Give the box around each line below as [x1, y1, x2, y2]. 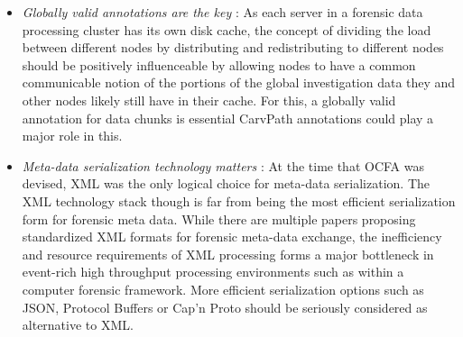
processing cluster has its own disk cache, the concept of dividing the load [22, 20, 431, 39]
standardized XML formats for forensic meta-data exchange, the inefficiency [22, 227, 442, 246]
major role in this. [22, 126, 123, 145]
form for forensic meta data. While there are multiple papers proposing [22, 209, 416, 228]
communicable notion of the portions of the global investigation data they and [22, 73, 456, 92]
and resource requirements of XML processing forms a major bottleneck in [22, 244, 434, 263]
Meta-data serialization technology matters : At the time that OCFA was [22, 156, 424, 175]
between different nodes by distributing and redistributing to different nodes [22, 38, 444, 57]
